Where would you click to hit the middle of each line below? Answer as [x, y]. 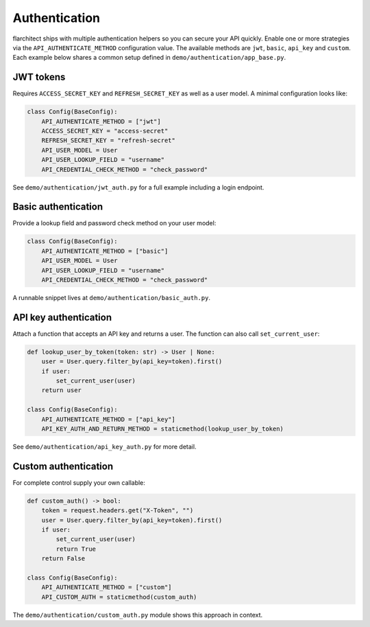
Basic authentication [58, 207]
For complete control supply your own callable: [79, 482]
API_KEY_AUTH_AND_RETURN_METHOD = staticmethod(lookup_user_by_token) [163, 429]
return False [63, 559]
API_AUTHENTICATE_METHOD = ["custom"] [107, 588]
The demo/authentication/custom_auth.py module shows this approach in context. [138, 615]
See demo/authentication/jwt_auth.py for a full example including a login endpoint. [138, 187]
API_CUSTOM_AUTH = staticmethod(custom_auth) [119, 597]
